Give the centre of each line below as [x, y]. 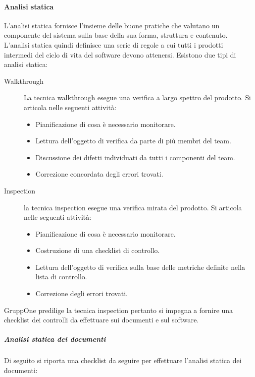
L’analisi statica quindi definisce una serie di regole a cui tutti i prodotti [114, 44]
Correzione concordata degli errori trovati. [99, 174]
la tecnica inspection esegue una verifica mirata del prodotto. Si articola [133, 207]
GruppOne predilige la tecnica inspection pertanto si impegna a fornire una [119, 310]
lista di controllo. [61, 277]
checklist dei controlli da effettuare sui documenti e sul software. [102, 320]
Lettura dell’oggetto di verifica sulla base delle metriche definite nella [140, 267]
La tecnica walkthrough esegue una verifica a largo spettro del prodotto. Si [137, 97]
